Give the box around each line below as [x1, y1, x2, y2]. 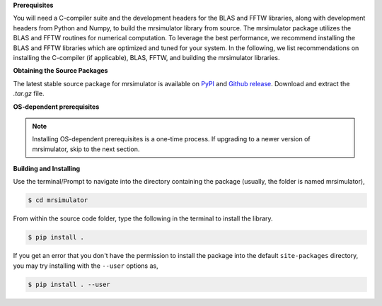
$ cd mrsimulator [28, 196, 88, 204]
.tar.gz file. [13, 89, 45, 98]
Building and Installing [13, 165, 81, 173]
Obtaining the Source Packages [13, 66, 108, 75]
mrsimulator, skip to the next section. [32, 145, 140, 153]
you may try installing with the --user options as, [13, 261, 158, 270]
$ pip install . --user [28, 280, 111, 288]
